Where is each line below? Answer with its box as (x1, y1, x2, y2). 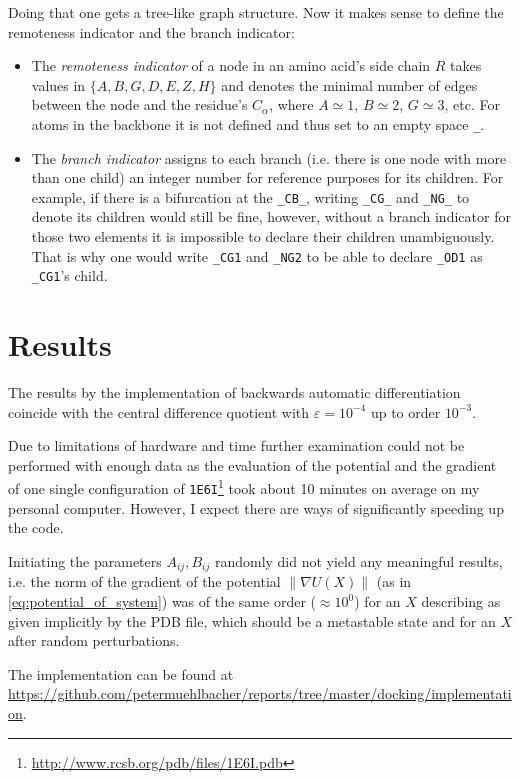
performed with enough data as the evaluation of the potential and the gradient (8, 454, 497, 475)
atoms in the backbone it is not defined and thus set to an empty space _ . (31, 113, 485, 134)
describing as (421, 591, 501, 612)
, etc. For (444, 94, 500, 115)
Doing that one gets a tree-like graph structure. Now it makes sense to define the (8, 2, 504, 22)
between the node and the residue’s (31, 94, 248, 115)
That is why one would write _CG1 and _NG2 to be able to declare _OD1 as (31, 245, 483, 266)
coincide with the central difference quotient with (8, 401, 310, 422)
